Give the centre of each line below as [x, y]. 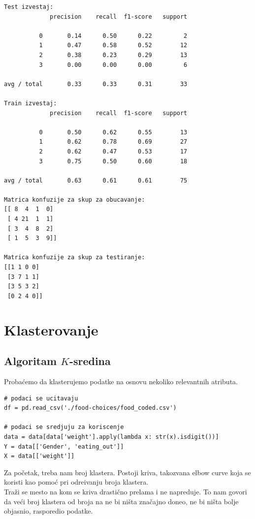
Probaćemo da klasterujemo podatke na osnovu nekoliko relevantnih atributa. [121, 381]
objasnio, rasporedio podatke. [48, 511]
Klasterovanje [51, 329]
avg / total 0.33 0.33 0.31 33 [96, 84]
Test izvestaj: [29, 7]
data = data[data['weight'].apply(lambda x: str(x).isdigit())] [112, 437]
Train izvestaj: [31, 103]
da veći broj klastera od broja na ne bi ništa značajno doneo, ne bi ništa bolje [121, 501]
